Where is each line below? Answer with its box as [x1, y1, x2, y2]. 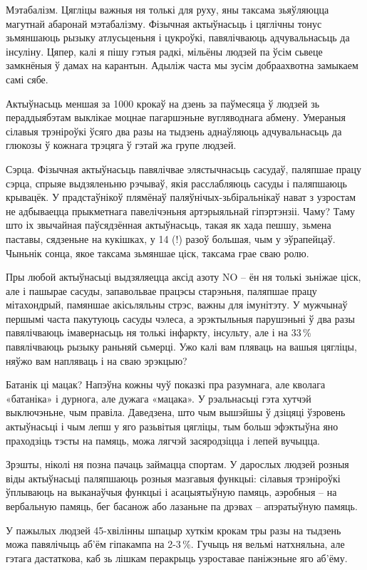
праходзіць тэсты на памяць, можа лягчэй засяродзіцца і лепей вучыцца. [6, 432, 320, 447]
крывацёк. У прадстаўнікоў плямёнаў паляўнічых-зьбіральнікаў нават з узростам [6, 190, 356, 204]
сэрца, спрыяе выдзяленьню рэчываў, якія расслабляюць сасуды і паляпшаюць [6, 175, 347, 190]
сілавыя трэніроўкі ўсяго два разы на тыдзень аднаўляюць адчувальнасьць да [6, 123, 342, 138]
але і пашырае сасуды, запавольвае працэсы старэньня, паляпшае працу [6, 283, 317, 298]
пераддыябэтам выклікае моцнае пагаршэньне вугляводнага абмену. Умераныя [6, 110, 346, 125]
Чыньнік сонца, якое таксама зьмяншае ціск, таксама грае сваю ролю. [6, 245, 309, 260]
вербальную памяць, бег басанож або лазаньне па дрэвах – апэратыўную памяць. [6, 499, 358, 513]
